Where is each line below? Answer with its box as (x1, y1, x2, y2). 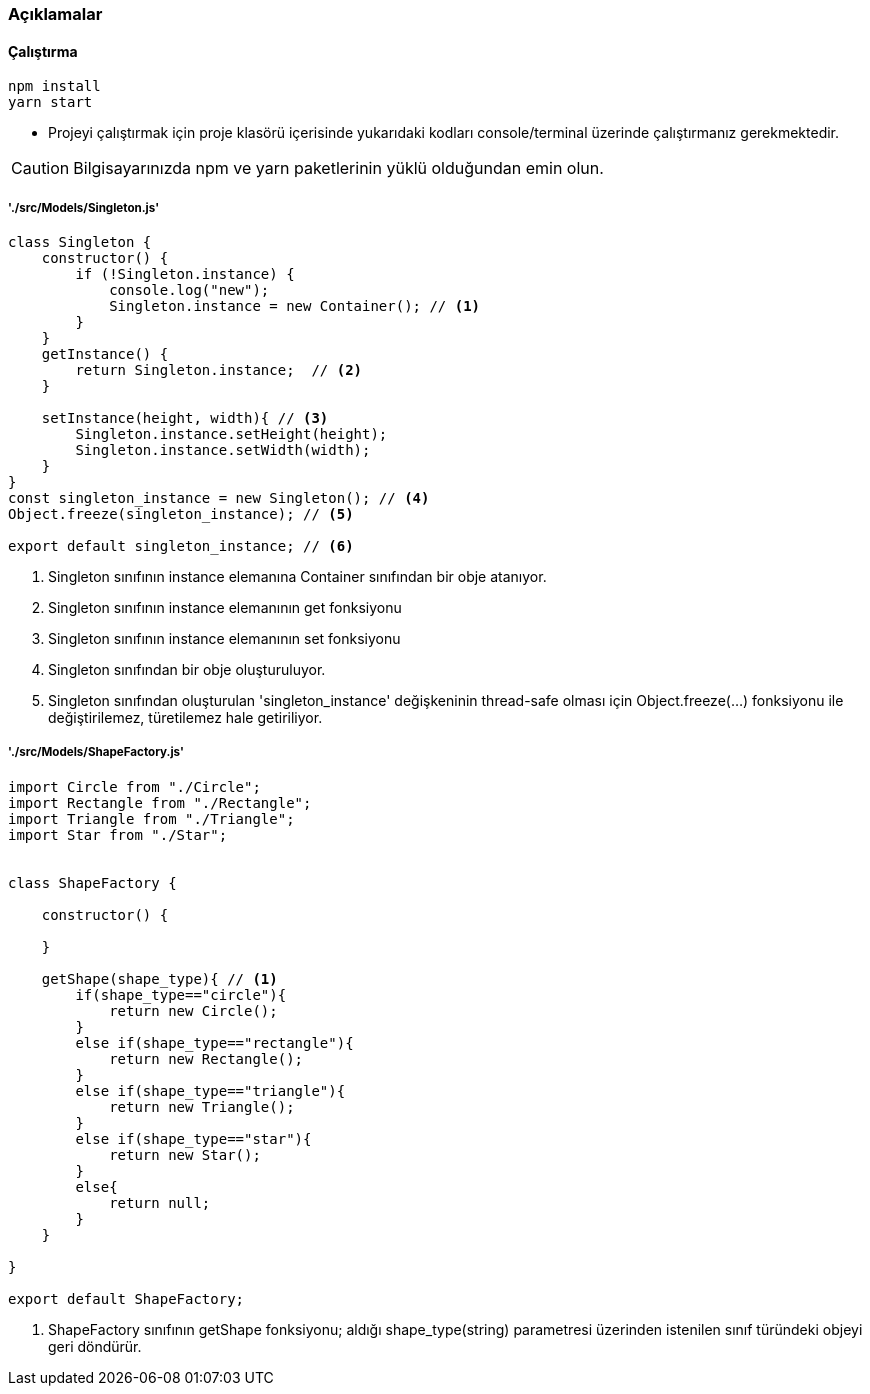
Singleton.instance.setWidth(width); (75, 442, 371, 458)
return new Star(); (109, 1146, 261, 1163)
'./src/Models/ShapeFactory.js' (8, 745, 184, 760)
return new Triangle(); (109, 1098, 295, 1115)
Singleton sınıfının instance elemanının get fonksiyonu (48, 599, 402, 616)
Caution (11, 158, 70, 179)
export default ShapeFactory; (8, 1290, 245, 1307)
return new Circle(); (109, 1002, 278, 1019)
